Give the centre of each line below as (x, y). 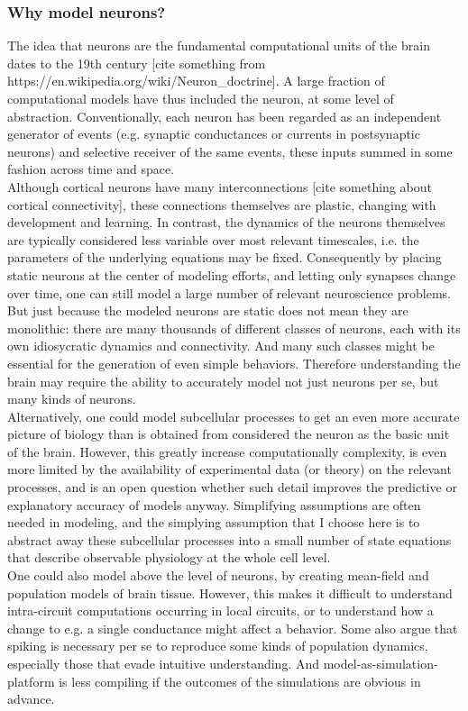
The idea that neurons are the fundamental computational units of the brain (219, 46)
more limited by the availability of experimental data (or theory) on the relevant (229, 469)
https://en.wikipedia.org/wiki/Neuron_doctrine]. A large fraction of (196, 81)
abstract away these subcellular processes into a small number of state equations (229, 539)
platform (31, 681)
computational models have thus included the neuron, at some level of (201, 98)
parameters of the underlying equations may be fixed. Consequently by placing (225, 257)
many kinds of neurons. (72, 399)
